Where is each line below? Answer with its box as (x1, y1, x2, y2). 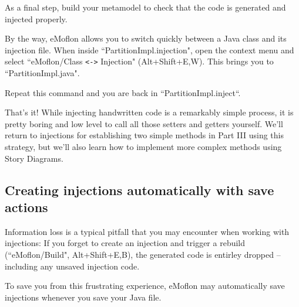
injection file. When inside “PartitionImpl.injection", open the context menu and (5, 43, 294, 56)
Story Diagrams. (5, 152, 63, 164)
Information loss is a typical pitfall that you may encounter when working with (5, 225, 290, 237)
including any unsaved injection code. (5, 260, 140, 272)
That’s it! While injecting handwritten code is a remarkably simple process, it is (5, 106, 294, 118)
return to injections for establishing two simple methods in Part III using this (5, 129, 284, 141)
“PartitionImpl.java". (5, 67, 80, 79)
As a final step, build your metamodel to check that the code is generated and (5, 1, 286, 13)
